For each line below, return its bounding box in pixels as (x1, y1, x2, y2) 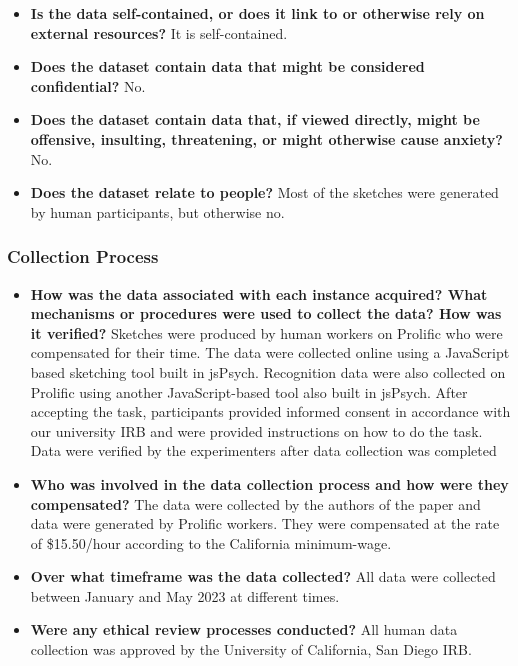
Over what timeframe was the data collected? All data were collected (30, 566, 496, 587)
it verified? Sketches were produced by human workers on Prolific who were (30, 322, 503, 343)
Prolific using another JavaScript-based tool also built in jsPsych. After (30, 381, 468, 402)
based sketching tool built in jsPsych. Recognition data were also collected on (30, 361, 506, 382)
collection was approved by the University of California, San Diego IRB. (30, 639, 472, 660)
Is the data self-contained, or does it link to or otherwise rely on (30, 3, 485, 23)
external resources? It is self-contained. (30, 22, 288, 43)
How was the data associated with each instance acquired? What (30, 283, 488, 304)
